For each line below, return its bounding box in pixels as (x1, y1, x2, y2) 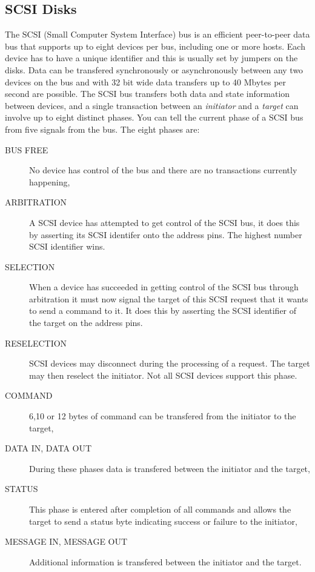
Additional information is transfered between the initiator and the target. (29, 555, 302, 568)
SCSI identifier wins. (29, 240, 105, 253)
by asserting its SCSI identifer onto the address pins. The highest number (29, 228, 302, 241)
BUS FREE (5, 143, 48, 156)
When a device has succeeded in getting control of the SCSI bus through (29, 281, 299, 293)
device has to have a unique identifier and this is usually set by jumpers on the (5, 52, 298, 64)
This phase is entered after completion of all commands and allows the (29, 503, 291, 516)
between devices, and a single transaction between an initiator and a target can (5, 99, 299, 111)
